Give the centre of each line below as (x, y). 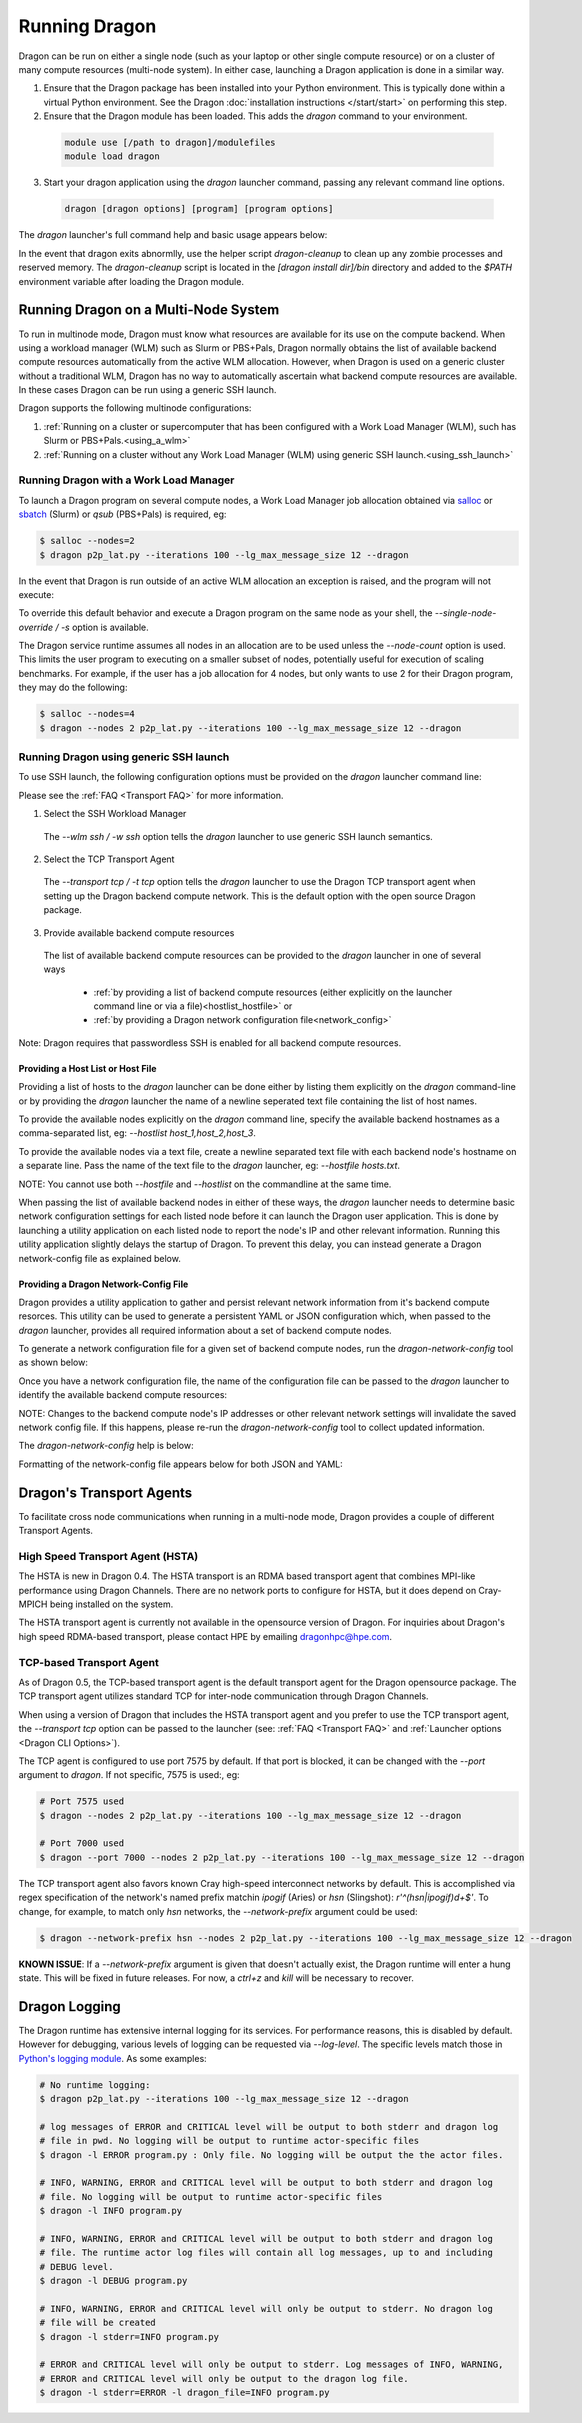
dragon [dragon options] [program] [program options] (199, 209)
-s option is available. (104, 627)
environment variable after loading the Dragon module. (131, 281)
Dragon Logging (70, 2006)
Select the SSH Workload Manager (115, 814)
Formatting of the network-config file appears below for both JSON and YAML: (181, 1464)
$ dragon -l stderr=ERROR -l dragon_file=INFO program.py (184, 2393)
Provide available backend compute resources (139, 932)
